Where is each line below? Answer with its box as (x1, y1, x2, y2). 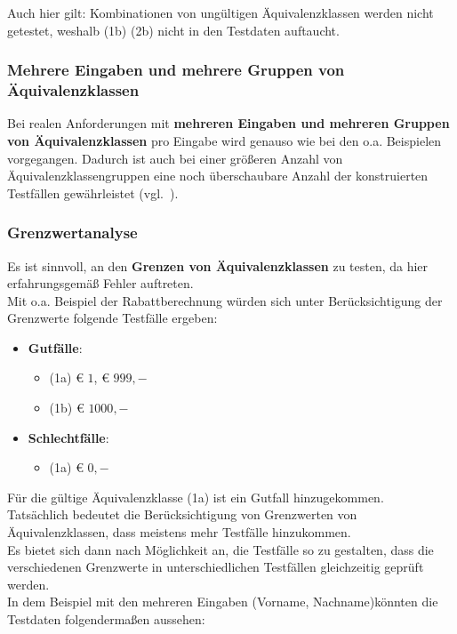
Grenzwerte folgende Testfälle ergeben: (7, 309, 218, 327)
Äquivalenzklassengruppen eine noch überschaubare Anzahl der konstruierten (7, 166, 429, 185)
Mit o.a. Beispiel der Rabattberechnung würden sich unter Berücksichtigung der (7, 291, 443, 309)
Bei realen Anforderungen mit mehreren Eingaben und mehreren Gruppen (7, 114, 450, 132)
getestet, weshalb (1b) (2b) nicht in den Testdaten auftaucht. (7, 20, 340, 39)
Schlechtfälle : (28, 428, 109, 446)
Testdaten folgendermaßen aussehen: (7, 610, 205, 629)
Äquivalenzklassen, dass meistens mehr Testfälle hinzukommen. (7, 523, 351, 542)
